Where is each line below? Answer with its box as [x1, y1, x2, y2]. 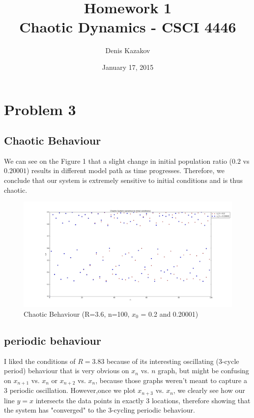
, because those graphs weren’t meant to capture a [95, 375, 247, 385]
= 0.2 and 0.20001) [141, 308, 198, 319]
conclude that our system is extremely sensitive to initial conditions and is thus [4, 175, 243, 185]
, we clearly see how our [173, 385, 245, 395]
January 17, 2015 [102, 61, 154, 72]
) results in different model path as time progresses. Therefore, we [26, 165, 225, 176]
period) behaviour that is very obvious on [4, 365, 129, 376]
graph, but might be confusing [158, 365, 249, 376]
